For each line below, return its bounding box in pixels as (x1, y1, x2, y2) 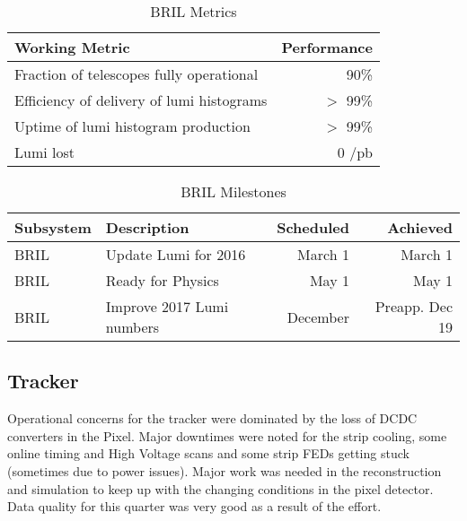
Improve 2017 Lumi (105, 296, 229, 317)
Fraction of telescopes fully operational (14, 64, 259, 84)
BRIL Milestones (181, 181, 286, 202)
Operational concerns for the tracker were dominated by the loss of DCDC (7, 409, 418, 428)
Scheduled (277, 217, 349, 238)
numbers (105, 317, 160, 337)
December (286, 306, 349, 327)
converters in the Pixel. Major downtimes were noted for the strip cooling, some (7, 426, 447, 445)
